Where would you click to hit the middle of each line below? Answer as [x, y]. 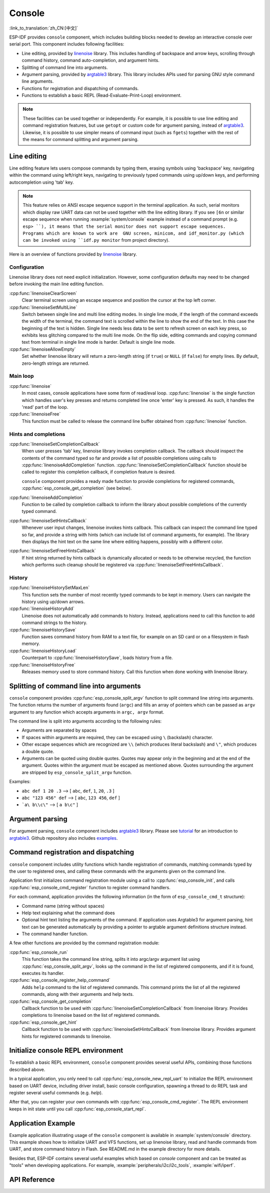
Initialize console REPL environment [66, 1051]
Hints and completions [37, 434]
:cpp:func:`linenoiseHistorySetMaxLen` [49, 587]
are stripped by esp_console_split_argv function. [77, 772]
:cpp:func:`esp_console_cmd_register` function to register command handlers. [90, 887]
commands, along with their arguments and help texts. [78, 994]
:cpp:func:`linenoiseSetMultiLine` [43, 307]
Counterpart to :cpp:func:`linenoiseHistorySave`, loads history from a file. [97, 658]
